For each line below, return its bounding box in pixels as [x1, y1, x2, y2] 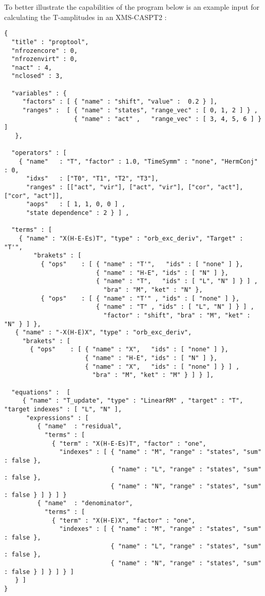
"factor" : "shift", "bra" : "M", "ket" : [103, 311, 251, 319]
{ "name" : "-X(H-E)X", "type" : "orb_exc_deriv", [15, 329, 192, 336]
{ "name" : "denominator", [37, 500, 133, 507]
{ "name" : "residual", [37, 423, 122, 430]
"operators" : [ [11, 149, 67, 157]
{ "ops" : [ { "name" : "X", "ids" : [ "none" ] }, [30, 346, 229, 353]
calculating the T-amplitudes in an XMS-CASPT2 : [4, 11, 167, 22]
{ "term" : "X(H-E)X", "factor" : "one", [52, 516, 196, 524]
